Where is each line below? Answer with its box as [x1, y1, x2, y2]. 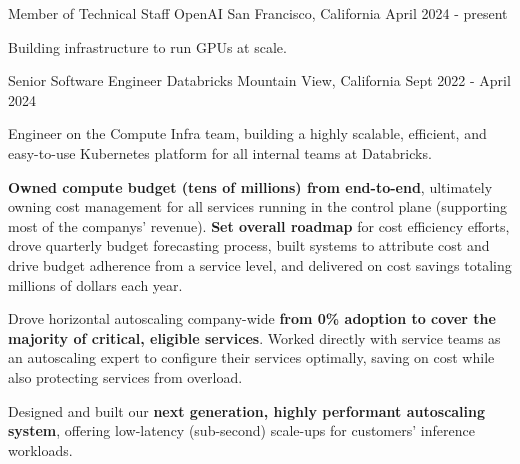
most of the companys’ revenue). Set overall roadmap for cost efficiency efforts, [8, 215, 510, 236]
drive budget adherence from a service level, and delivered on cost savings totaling [8, 254, 512, 275]
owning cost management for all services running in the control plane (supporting [8, 196, 508, 217]
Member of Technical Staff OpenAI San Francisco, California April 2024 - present [8, 3, 508, 23]
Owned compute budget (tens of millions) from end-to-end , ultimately [8, 176, 493, 197]
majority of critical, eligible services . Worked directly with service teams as [8, 327, 501, 348]
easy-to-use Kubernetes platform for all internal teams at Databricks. [8, 142, 432, 163]
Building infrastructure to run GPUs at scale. [8, 36, 287, 57]
